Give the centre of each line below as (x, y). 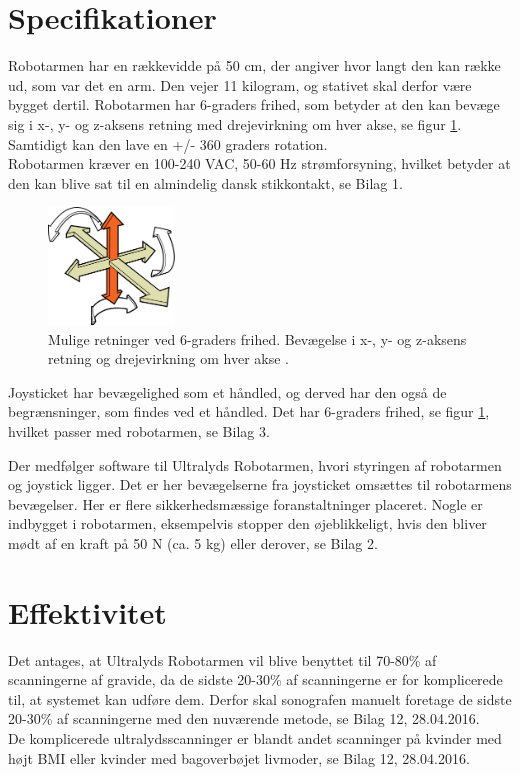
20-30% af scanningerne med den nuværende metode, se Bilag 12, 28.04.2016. (244, 718)
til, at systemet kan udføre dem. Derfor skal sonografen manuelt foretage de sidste (260, 698)
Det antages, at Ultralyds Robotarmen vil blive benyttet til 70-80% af (222, 659)
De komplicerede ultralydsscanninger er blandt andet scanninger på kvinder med (255, 738)
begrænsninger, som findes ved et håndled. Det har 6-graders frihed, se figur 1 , (249, 411)
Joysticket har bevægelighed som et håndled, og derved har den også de (227, 391)
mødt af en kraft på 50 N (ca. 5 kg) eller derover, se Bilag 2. (193, 542)
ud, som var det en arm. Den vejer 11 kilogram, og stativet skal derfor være (240, 84)
